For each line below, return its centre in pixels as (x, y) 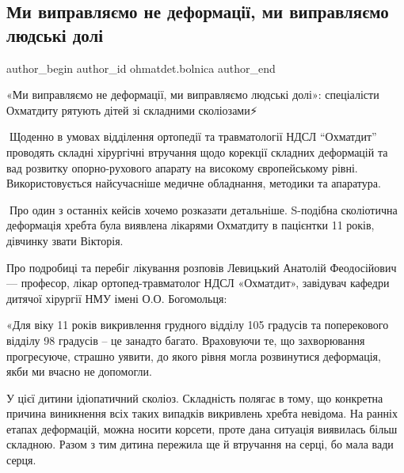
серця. (21, 460)
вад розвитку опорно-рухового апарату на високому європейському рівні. (182, 167)
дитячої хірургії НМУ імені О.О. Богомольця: (117, 298)
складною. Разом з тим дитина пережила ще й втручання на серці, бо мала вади (200, 444)
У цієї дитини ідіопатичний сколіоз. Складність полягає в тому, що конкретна (195, 397)
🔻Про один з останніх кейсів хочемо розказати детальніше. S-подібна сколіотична (202, 209)
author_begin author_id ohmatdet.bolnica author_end (141, 68)
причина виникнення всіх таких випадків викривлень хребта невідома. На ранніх (202, 413)
